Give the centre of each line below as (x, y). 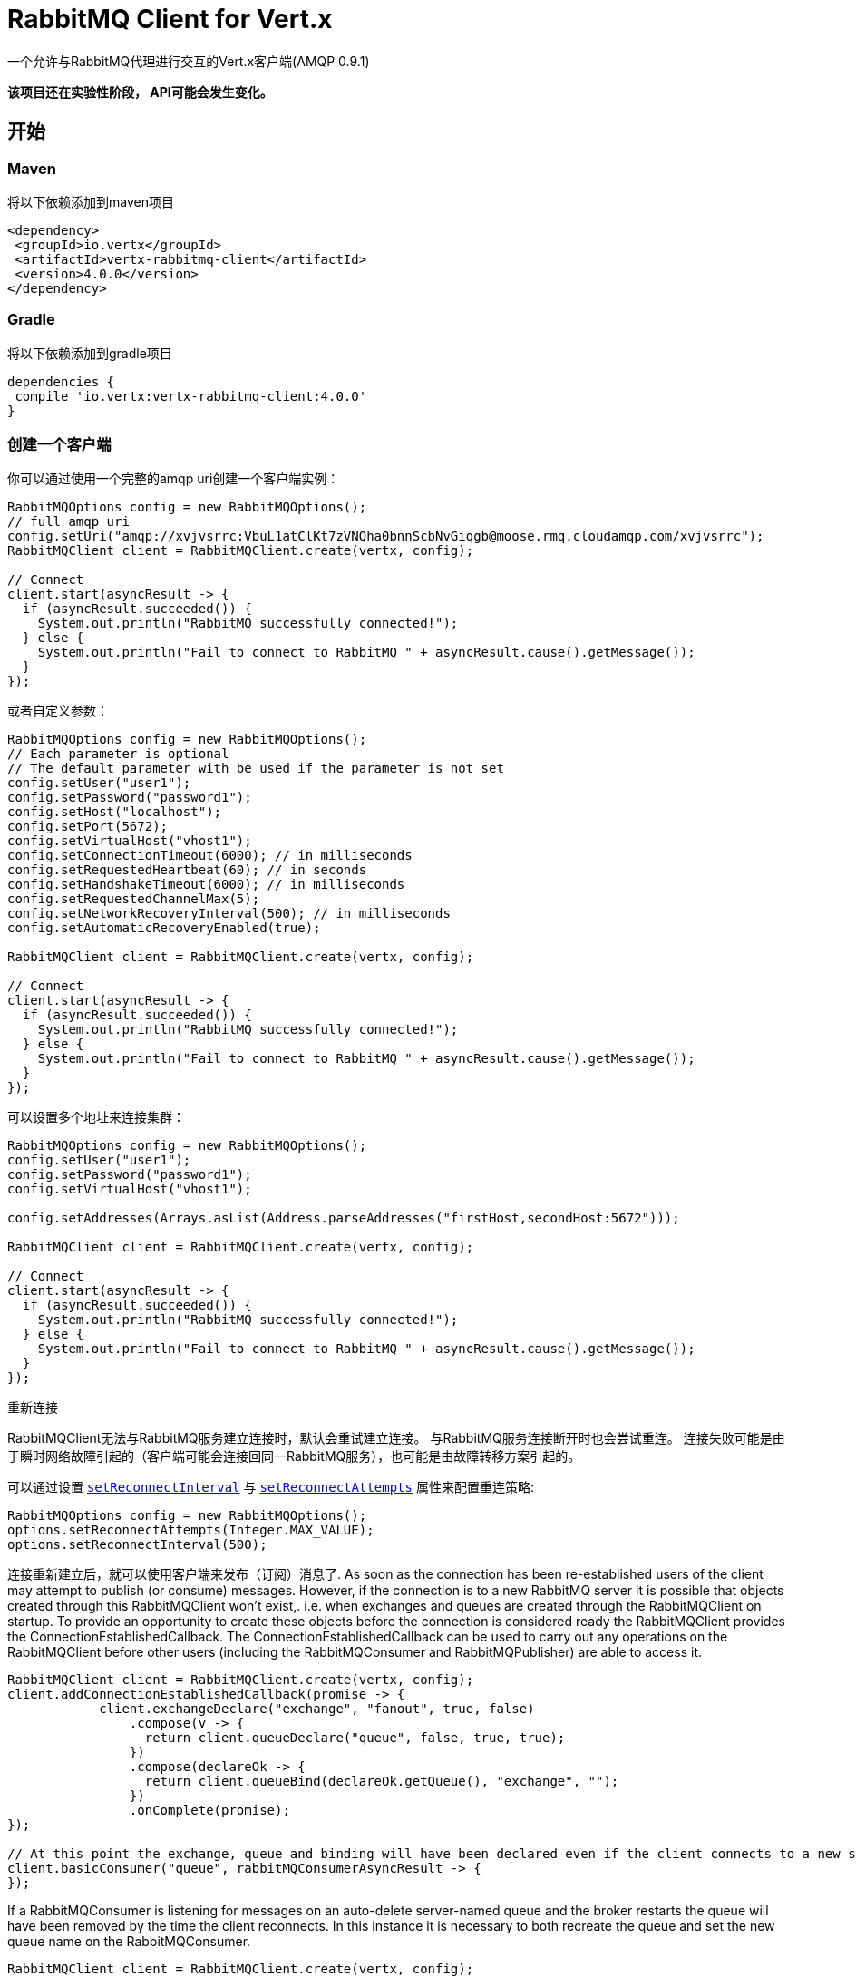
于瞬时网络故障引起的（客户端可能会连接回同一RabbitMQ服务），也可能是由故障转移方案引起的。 (294, 1456)
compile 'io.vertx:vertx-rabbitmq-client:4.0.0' (191, 396)
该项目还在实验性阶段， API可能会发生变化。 (140, 92)
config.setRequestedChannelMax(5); (134, 899)
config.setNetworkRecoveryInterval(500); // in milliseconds (229, 914)
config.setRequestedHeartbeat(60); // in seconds (187, 870)
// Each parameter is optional (118, 754)
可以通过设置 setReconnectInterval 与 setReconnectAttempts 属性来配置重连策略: (271, 1487)
